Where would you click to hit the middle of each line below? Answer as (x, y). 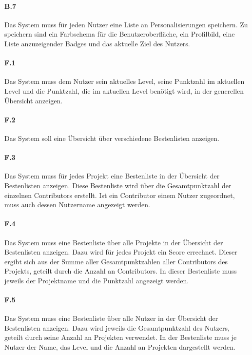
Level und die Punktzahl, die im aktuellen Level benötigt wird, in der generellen (124, 90)
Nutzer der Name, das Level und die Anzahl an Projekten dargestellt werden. (120, 347)
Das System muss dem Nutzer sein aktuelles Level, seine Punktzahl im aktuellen (125, 81)
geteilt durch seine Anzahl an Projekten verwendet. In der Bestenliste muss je (121, 337)
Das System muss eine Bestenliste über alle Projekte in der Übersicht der (114, 242)
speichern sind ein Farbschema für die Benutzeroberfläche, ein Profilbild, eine (120, 34)
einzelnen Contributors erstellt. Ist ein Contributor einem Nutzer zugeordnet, (120, 195)
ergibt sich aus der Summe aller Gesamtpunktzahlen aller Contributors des (116, 261)
